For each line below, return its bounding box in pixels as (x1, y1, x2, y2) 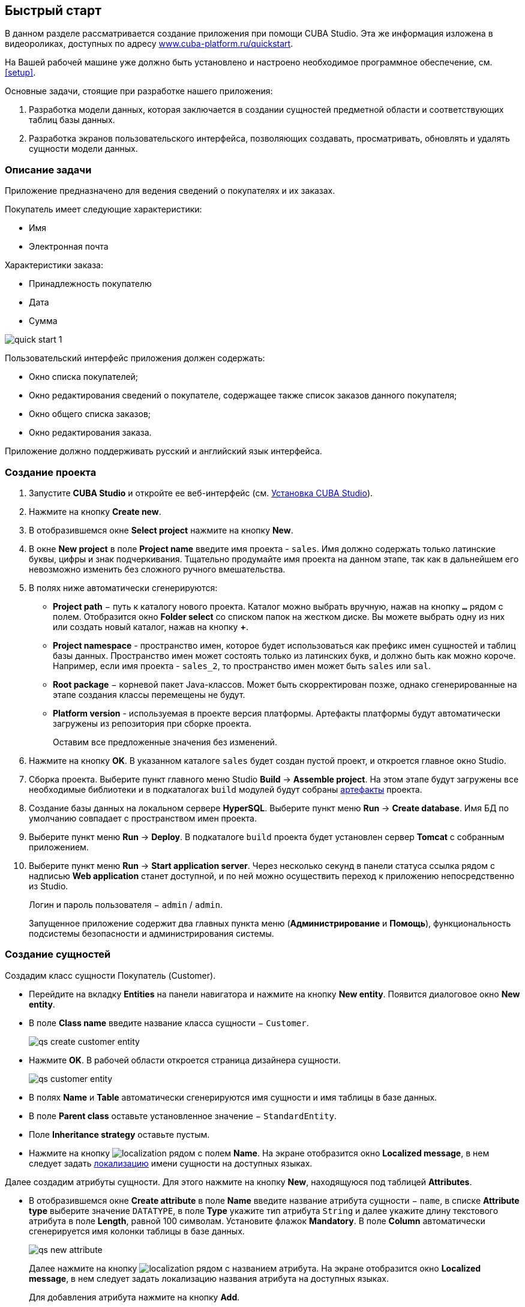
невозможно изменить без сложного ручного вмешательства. (29, 563, 286, 574)
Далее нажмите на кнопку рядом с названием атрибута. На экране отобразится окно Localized (29, 1263, 481, 1273)
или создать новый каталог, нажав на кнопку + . (53, 621, 248, 632)
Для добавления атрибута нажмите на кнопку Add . (29, 1291, 240, 1302)
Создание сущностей (5, 948, 111, 961)
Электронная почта (29, 241, 109, 252)
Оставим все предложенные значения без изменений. (53, 736, 277, 747)
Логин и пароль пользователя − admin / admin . (29, 899, 223, 910)
